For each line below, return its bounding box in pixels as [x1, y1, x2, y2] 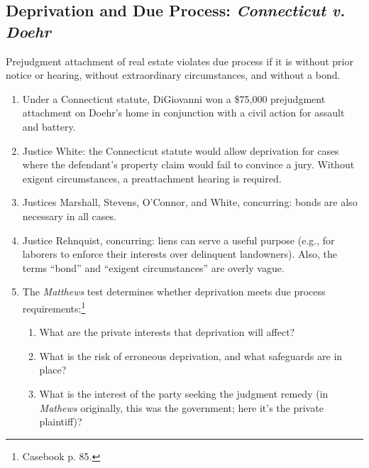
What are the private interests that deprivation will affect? [39, 325, 295, 339]
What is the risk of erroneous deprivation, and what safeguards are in [39, 348, 343, 363]
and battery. [22, 119, 76, 134]
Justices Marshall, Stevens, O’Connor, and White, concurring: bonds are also [22, 195, 358, 209]
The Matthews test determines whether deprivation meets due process [22, 284, 326, 299]
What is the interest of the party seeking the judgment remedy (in [39, 386, 329, 401]
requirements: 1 [22, 298, 86, 315]
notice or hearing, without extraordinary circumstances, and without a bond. [6, 67, 341, 82]
